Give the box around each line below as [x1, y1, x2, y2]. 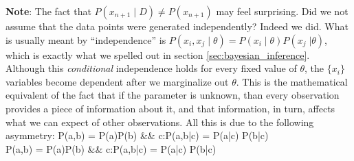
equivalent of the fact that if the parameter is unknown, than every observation [5, 88, 340, 102]
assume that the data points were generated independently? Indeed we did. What [5, 19, 349, 33]
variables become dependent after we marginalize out [5, 74, 229, 88]
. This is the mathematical [236, 74, 348, 88]
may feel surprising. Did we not [216, 4, 349, 18]
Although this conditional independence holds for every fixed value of [5, 61, 297, 75]
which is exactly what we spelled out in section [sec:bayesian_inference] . [5, 47, 310, 62]
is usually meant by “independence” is [5, 32, 166, 47]
